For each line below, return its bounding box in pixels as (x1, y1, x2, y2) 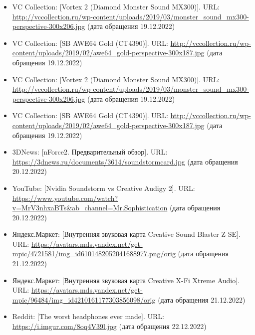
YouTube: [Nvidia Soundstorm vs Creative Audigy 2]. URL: (12, 182, 195, 193)
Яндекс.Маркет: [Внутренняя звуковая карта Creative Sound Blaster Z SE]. (12, 229, 241, 239)
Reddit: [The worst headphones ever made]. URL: (12, 311, 164, 322)
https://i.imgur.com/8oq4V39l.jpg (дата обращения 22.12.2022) (12, 321, 207, 332)
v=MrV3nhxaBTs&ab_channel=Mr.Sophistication (12, 202, 168, 213)
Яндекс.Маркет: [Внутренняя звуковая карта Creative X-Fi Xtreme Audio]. (12, 275, 240, 285)
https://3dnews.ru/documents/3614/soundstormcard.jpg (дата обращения (12, 156, 238, 167)
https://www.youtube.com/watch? (12, 192, 118, 203)
